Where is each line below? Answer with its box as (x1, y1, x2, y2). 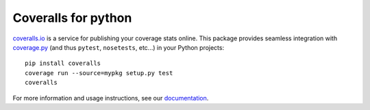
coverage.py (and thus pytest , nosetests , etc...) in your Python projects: (12, 43, 225, 51)
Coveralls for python (12, 10, 132, 25)
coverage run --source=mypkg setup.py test (25, 69, 173, 77)
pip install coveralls (25, 59, 101, 68)
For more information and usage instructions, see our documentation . (12, 94, 209, 102)
